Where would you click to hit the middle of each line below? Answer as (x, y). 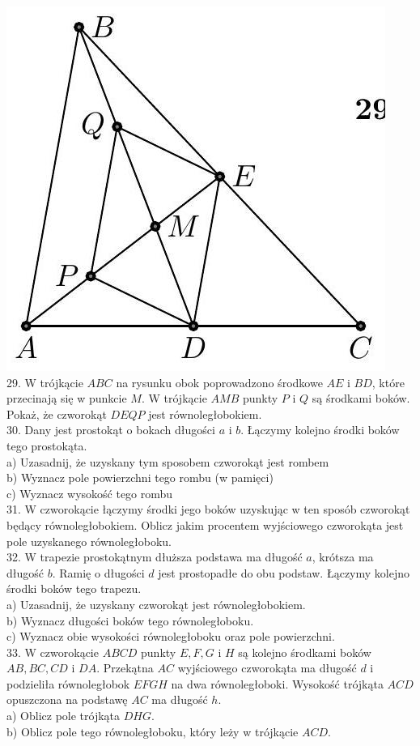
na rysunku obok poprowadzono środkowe (219, 382)
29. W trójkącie (45, 382)
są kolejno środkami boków (305, 652)
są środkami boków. (361, 398)
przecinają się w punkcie (67, 398)
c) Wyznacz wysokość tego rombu (90, 493)
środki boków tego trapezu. (74, 588)
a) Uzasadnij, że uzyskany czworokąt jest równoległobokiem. (156, 604)
